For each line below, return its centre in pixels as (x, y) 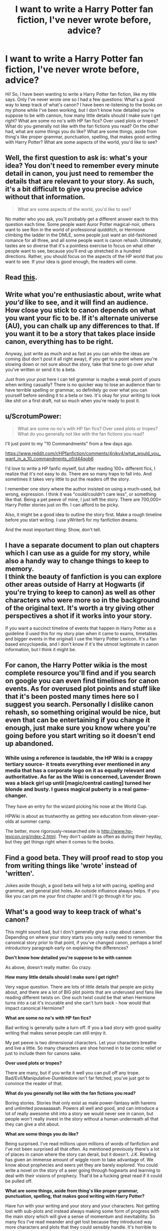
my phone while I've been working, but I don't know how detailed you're (80, 110)
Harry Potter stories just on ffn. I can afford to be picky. (62, 505)
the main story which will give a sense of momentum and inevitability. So (80, 1216)
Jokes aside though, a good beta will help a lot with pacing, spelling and (80, 886)
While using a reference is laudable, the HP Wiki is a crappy (79, 758)
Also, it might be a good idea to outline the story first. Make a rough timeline (83, 514)
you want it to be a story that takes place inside (80, 334)
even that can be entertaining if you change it (78, 720)
